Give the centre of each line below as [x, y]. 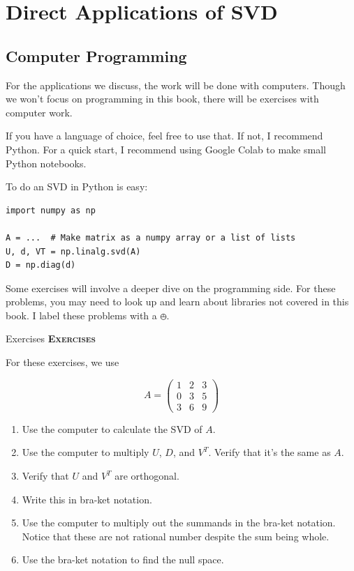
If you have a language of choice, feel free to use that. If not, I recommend [164, 136]
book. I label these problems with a [81, 315]
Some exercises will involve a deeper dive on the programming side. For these [171, 288]
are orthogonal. [147, 476]
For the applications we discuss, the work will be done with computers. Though [176, 85]
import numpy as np [51, 210]
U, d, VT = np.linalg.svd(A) [73, 251]
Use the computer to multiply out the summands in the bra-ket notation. [179, 523]
